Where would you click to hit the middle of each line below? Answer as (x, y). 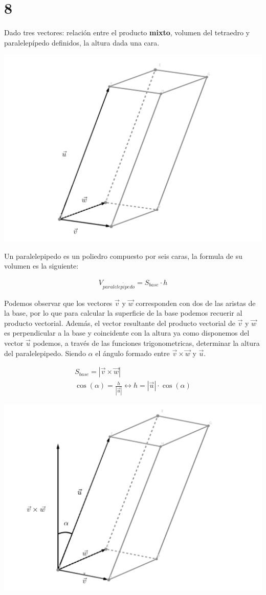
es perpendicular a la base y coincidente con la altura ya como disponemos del (127, 333)
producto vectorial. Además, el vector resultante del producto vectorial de (120, 323)
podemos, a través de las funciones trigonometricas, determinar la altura (146, 343)
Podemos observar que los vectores (58, 303)
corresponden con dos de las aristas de (196, 303)
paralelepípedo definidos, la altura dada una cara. (82, 42)
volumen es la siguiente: (41, 266)
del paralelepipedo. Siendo (45, 353)
